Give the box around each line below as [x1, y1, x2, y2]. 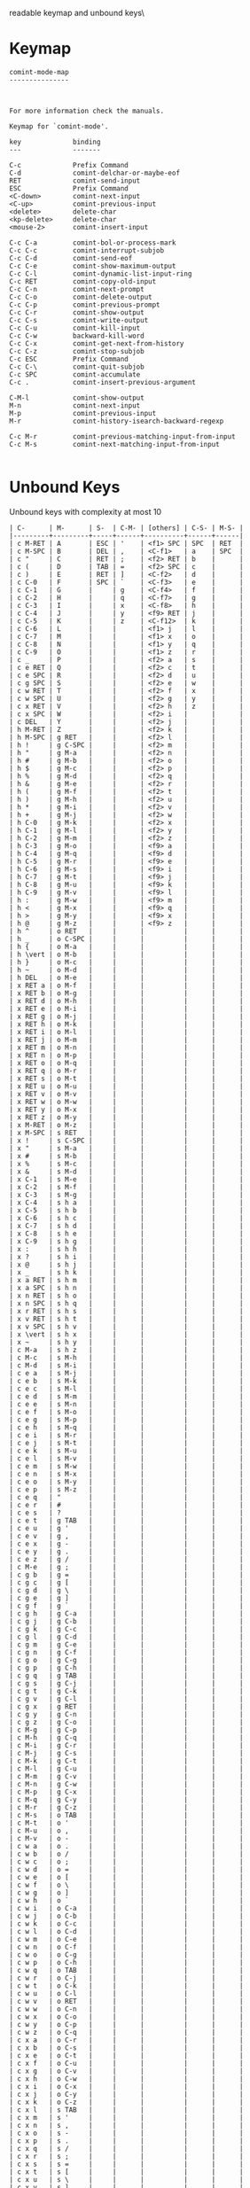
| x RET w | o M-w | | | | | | [9, 1097, 244, 1106]
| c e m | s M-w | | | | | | [9, 1461, 244, 1470]
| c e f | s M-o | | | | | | [9, 1407, 244, 1416]
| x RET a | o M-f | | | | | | [9, 981, 244, 990]
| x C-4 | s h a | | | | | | [9, 1198, 244, 1207]
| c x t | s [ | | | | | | [9, 2167, 244, 2176]
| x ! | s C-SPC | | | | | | [9, 1136, 244, 1145]
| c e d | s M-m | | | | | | [9, 1391, 244, 1401]
